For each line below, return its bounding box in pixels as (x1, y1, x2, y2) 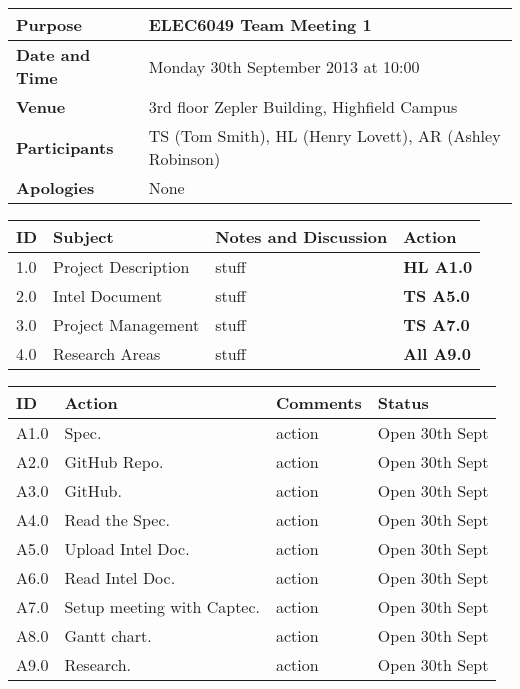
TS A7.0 (403, 313, 470, 336)
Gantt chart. (64, 624, 152, 647)
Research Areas (53, 342, 161, 365)
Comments (276, 391, 362, 414)
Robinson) (148, 147, 221, 170)
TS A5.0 (403, 284, 470, 307)
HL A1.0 (403, 255, 473, 278)
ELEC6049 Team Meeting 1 (148, 13, 372, 36)
